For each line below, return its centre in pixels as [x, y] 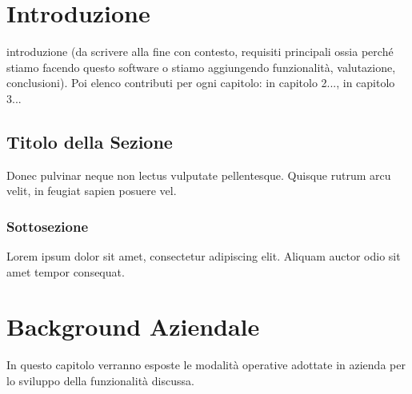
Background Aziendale [133, 326]
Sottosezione [48, 226]
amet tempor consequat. [66, 271]
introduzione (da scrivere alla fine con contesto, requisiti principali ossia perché [200, 52]
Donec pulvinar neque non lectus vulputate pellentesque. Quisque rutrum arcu [199, 175]
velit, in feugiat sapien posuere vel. [92, 191]
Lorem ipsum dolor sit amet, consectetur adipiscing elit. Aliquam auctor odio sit [204, 256]
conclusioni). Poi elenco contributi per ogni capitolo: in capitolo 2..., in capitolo [201, 83]
